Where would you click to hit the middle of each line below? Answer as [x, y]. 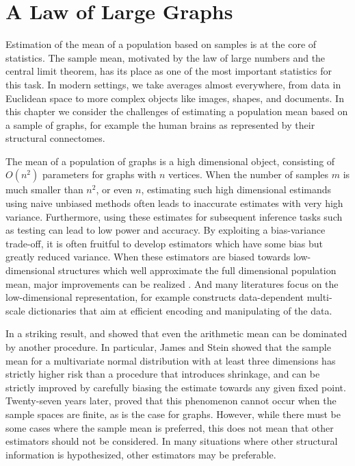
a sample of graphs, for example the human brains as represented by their [160, 124]
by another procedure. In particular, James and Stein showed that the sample [168, 347]
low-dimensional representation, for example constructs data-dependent [155, 297]
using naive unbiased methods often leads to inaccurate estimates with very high [174, 203]
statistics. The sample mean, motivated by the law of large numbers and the [166, 57]
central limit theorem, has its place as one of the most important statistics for [169, 71]
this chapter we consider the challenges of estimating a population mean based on [177, 111]
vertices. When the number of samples [249, 174]
